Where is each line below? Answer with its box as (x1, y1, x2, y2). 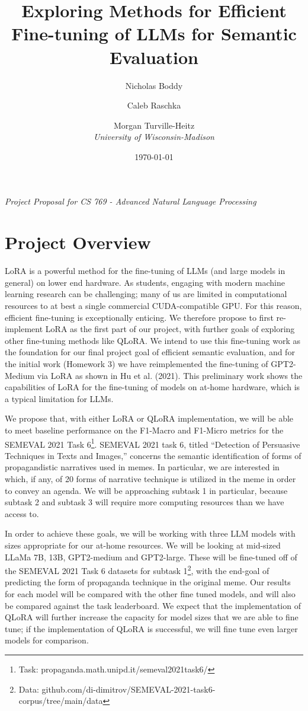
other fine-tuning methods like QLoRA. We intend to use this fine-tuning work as (5, 334, 300, 346)
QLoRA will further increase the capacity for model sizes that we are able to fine (5, 611, 299, 623)
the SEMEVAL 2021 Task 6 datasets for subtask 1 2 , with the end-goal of (5, 563, 269, 576)
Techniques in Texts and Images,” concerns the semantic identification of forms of (5, 449, 301, 461)
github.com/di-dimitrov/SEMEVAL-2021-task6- (41, 683, 216, 695)
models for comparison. (5, 634, 89, 646)
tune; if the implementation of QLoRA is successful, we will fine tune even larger (5, 622, 298, 635)
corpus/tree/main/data (18, 694, 103, 707)
